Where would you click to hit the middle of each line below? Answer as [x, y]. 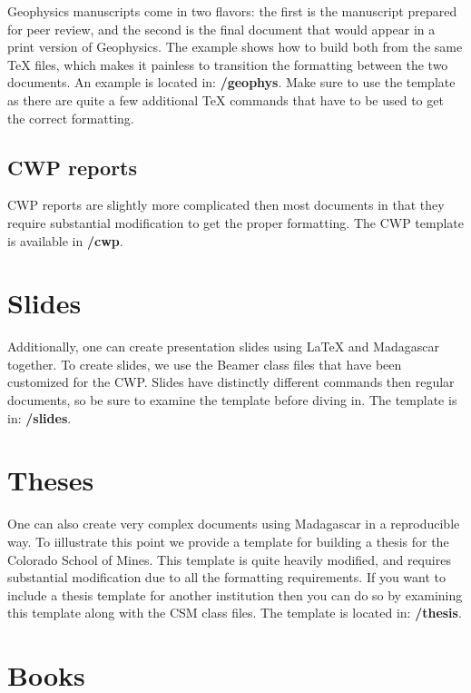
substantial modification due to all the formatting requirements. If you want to [226, 577]
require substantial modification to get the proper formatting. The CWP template [236, 222]
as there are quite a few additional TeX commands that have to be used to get [226, 99]
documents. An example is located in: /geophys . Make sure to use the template [231, 82]
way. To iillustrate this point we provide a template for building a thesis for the [228, 541]
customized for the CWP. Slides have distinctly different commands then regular [231, 382]
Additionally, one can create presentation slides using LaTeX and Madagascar [223, 346]
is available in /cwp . [65, 240]
